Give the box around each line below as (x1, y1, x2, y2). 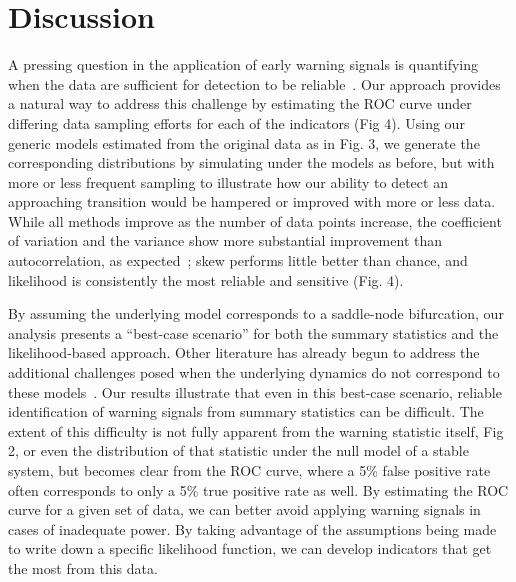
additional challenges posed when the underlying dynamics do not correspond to (8, 362, 500, 383)
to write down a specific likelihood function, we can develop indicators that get (8, 538, 492, 559)
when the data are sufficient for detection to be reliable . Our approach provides (8, 73, 501, 94)
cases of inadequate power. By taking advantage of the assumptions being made (8, 518, 497, 539)
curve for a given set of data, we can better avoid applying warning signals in (8, 499, 481, 520)
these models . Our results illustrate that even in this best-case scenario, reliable (8, 381, 502, 402)
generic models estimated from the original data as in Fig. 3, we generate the (8, 132, 480, 153)
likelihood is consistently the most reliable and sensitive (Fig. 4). (8, 269, 404, 290)
